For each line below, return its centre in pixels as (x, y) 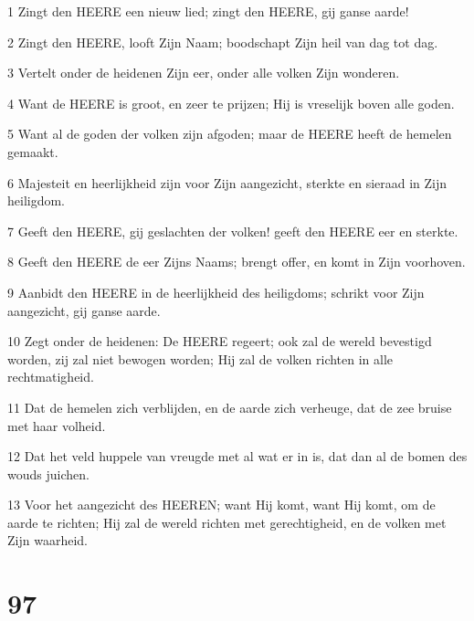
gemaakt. (33, 151)
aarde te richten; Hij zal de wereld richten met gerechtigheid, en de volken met (227, 522)
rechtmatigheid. (51, 377)
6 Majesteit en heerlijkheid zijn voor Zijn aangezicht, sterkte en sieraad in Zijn (227, 182)
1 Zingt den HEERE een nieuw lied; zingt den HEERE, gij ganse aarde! (208, 11)
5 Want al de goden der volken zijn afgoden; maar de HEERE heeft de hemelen (230, 134)
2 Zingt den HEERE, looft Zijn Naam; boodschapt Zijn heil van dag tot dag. (223, 42)
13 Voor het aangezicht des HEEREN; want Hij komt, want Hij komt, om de (221, 505)
